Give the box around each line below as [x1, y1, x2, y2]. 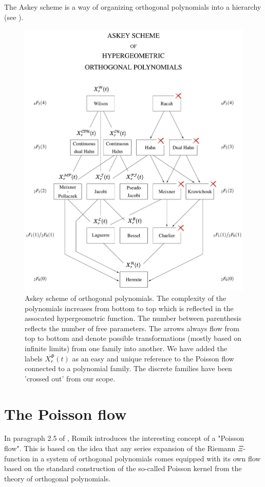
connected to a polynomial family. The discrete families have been [25, 363, 232, 374]
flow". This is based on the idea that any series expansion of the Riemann [4, 443, 236, 454]
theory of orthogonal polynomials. [4, 473, 111, 483]
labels [25, 353, 43, 363]
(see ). [4, 11, 24, 22]
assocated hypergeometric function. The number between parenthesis [25, 313, 242, 323]
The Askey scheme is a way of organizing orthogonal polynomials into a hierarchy [4, 2, 261, 12]
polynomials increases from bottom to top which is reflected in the [25, 302, 234, 313]
